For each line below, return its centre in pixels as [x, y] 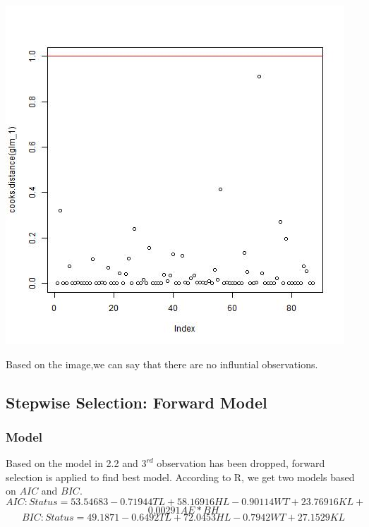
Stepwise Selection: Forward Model [137, 402]
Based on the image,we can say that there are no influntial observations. [162, 364]
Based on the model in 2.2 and [72, 463]
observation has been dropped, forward [241, 463]
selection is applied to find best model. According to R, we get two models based [180, 477]
